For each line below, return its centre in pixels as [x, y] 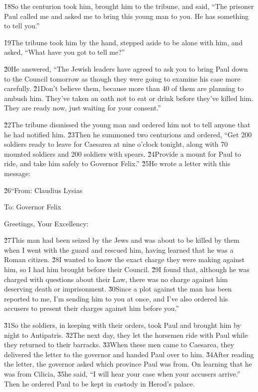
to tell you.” [22, 26]
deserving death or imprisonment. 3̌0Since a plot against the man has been [118, 289]
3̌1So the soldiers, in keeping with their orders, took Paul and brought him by [123, 325]
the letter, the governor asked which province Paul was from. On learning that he [128, 364]
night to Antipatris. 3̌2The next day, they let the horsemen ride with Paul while [126, 335]
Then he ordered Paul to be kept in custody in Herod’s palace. [99, 383]
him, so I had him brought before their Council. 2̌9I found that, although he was [127, 269]
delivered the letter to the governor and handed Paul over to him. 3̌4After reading [129, 354]
